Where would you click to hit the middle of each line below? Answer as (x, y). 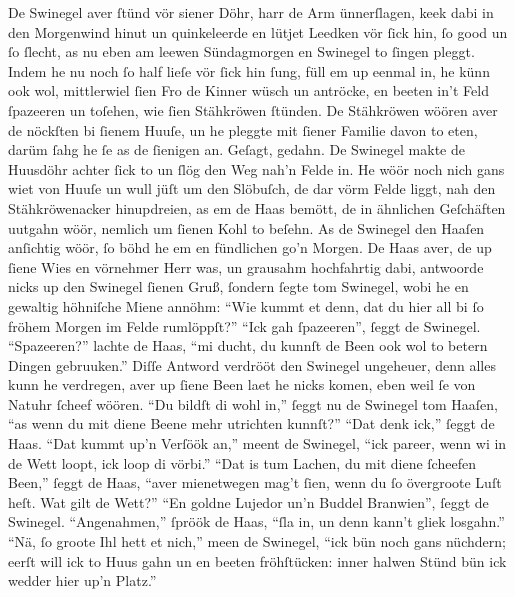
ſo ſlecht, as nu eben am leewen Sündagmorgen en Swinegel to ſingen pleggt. (241, 51)
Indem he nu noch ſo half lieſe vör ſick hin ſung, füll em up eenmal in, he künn (249, 70)
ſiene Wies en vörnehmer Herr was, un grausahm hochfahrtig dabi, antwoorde (246, 266)
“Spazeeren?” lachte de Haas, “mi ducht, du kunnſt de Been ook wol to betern (248, 345)
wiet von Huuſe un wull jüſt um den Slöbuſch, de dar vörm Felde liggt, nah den (252, 188)
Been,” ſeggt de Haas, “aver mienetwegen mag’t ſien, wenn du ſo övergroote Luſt (255, 482)
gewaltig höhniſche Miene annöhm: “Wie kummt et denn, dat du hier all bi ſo (246, 305)
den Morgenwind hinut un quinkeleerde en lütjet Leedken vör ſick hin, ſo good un (258, 31)
